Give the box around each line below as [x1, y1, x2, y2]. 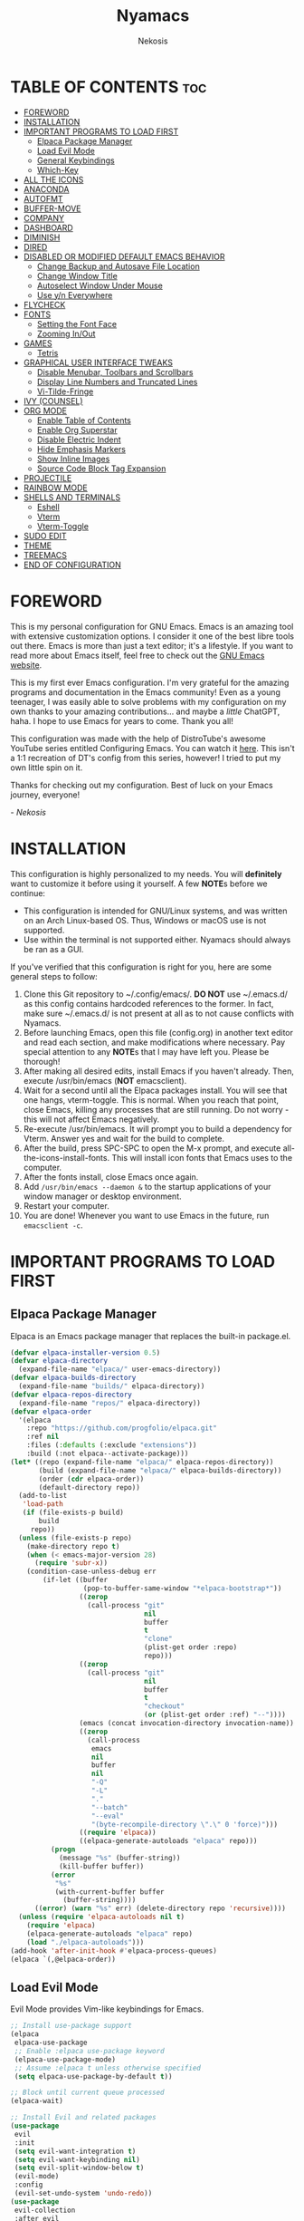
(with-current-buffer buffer [54, 1887, 166, 1897]
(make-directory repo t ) [26, 1541, 120, 1550]
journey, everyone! [10, 789, 81, 800]
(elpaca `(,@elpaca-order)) [10, 1955, 117, 1964]
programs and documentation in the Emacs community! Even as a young [10, 686, 281, 698]
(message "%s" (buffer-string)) [58, 1854, 181, 1863]
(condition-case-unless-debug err [26, 1567, 157, 1577]
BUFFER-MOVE [23, 203, 81, 214]
